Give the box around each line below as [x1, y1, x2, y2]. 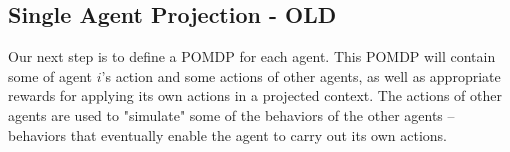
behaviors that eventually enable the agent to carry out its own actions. [8, 124, 448, 145]
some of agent [8, 65, 93, 86]
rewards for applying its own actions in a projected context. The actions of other [8, 85, 503, 106]
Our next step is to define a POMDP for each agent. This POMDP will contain [8, 46, 496, 67]
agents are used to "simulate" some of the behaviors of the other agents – [8, 104, 455, 125]
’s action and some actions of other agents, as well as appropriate [101, 65, 501, 86]
